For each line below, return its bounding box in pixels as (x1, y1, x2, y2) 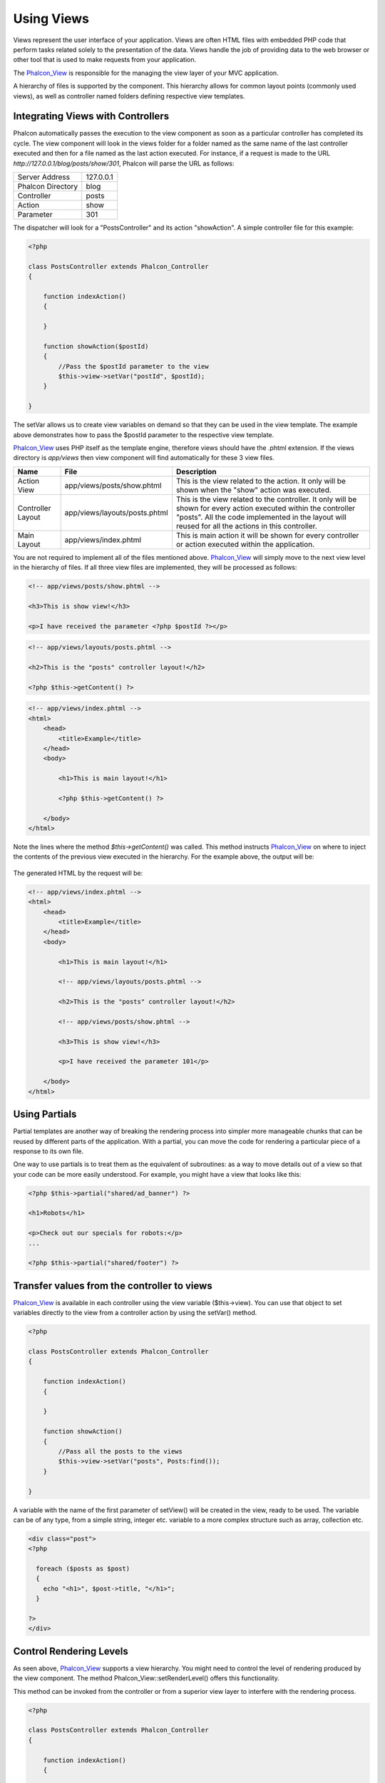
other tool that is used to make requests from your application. (13, 56, 196, 64)
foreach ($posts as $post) (36, 1565, 130, 1573)
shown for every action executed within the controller (175, 503, 356, 513)
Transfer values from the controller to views (13, 1279, 213, 1292)
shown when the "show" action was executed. (175, 485, 332, 495)
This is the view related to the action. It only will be (175, 476, 346, 486)
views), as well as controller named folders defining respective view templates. (13, 91, 245, 100)
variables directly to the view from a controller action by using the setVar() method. (13, 1309, 257, 1317)
